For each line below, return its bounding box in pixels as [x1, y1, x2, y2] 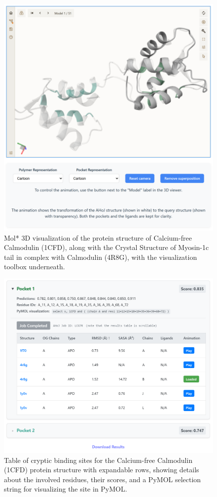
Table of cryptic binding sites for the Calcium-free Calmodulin [4, 455, 193, 465]
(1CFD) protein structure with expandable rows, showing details [4, 464, 199, 475]
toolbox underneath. [4, 261, 65, 272]
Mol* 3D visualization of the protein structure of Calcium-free [4, 232, 192, 243]
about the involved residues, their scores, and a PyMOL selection [4, 474, 201, 484]
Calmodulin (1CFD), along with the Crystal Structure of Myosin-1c [4, 242, 209, 252]
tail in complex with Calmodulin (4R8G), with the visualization [4, 251, 197, 262]
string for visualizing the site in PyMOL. [4, 484, 127, 494]
